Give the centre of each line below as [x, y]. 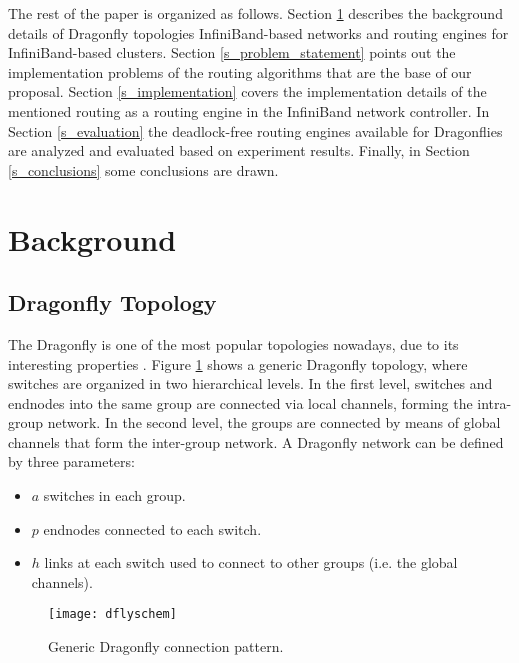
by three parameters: [71, 461]
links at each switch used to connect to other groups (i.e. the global [251, 562]
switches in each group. [114, 495]
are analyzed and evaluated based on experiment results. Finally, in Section [239, 150]
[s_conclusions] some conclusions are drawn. [143, 169]
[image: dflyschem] [112, 614]
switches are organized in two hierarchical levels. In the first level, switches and [250, 383]
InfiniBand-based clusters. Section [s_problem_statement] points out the [232, 52]
